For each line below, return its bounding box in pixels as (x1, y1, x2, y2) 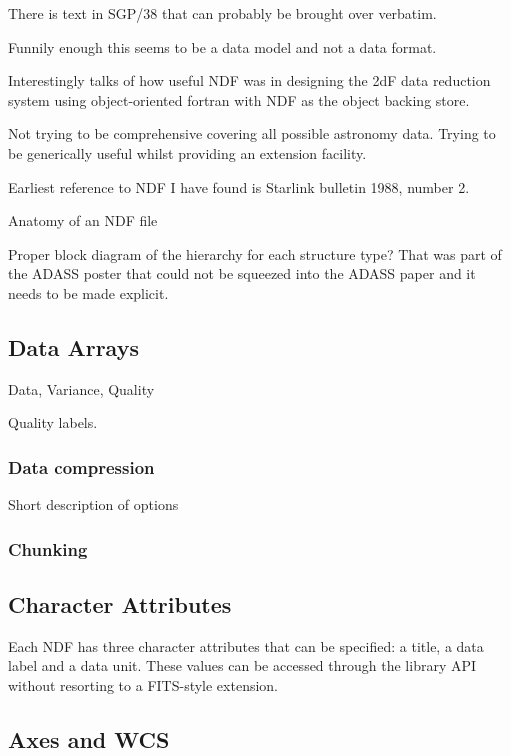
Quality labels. (8, 412, 98, 433)
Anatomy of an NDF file (8, 210, 158, 231)
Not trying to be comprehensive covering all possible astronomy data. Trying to (8, 123, 496, 144)
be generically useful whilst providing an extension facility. (8, 142, 367, 163)
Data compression (8, 454, 155, 479)
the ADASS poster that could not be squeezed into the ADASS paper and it (8, 263, 476, 284)
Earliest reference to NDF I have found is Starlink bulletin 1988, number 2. (8, 176, 470, 197)
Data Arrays (8, 331, 139, 362)
